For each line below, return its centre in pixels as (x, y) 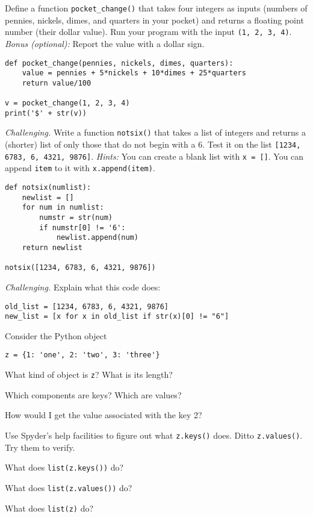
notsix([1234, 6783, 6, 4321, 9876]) (80, 268)
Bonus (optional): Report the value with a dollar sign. (105, 43)
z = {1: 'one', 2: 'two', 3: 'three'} (82, 355)
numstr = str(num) (76, 218)
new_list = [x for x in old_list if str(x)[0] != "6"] (117, 317)
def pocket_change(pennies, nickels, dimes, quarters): (119, 63)
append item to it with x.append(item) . (80, 168)
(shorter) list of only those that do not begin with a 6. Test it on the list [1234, (153, 144)
